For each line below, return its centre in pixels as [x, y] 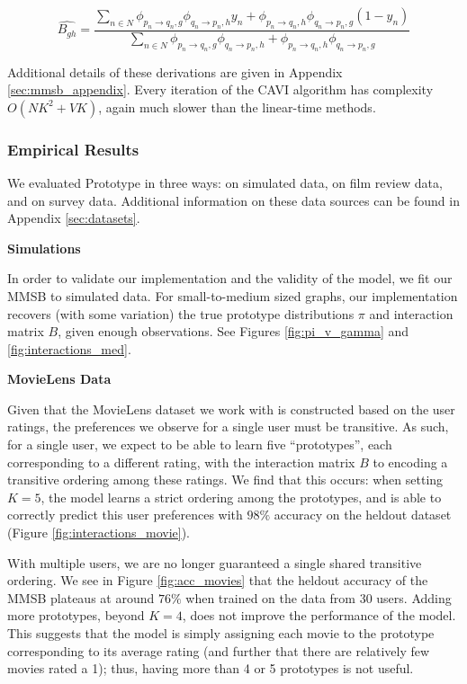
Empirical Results [73, 149]
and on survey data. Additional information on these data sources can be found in [233, 200]
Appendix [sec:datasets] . [74, 218]
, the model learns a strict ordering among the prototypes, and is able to [241, 497]
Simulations [44, 248]
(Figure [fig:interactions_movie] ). [99, 533]
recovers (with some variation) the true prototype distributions [181, 313]
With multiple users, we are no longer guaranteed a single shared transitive [215, 562]
